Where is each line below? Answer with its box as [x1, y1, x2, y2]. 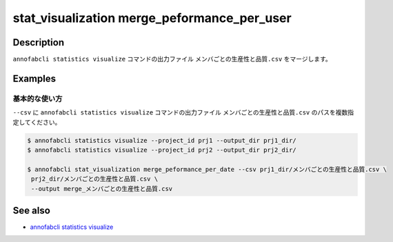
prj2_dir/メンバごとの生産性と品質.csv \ [31, 175, 159, 183]
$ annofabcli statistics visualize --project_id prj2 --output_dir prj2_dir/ [27, 145, 296, 154]
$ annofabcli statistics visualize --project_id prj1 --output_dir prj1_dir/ [27, 137, 296, 144]
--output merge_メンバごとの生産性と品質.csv [31, 185, 173, 192]
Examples [12, 72, 57, 84]
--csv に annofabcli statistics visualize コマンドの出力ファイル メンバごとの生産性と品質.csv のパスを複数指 [12, 108, 354, 117]
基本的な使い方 [12, 94, 63, 103]
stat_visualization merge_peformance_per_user [12, 10, 292, 26]
